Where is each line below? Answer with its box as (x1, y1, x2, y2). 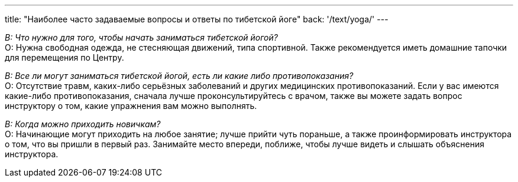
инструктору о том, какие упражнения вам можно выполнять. (5, 101, 257, 111)
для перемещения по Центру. (5, 52, 124, 62)
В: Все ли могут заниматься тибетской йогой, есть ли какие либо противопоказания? (5, 71, 354, 81)
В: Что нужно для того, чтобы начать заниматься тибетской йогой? (5, 32, 278, 42)
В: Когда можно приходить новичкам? (5, 119, 161, 129)
